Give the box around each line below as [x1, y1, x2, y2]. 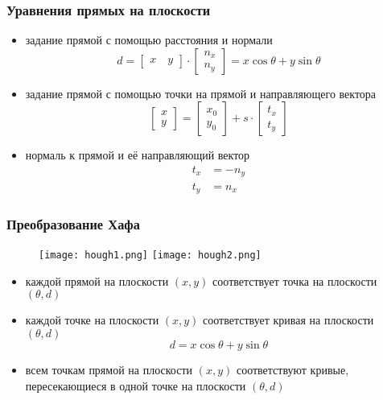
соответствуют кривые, [236, 361, 349, 378]
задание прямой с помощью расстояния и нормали [25, 31, 273, 48]
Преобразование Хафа [6, 213, 140, 233]
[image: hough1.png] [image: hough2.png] [39, 249, 262, 262]
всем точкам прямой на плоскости [25, 361, 193, 378]
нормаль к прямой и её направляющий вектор [25, 146, 250, 163]
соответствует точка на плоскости [212, 272, 377, 289]
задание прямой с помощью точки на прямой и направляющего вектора [25, 85, 377, 101]
